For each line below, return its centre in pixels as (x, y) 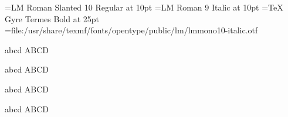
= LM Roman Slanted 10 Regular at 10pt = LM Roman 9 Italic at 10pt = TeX (144, 7)
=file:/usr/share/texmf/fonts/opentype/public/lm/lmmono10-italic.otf (131, 30)
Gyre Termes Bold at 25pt (52, 18)
